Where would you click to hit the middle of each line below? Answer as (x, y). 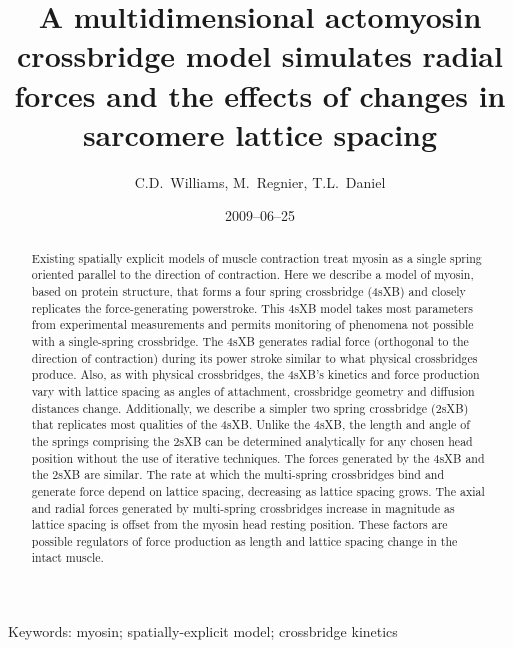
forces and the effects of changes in (260, 94)
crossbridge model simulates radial (260, 55)
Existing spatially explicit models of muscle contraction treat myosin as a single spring (256, 257)
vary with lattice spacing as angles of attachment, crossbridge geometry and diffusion (253, 390)
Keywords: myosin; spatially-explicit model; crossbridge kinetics (203, 631)
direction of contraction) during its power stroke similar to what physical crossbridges (254, 357)
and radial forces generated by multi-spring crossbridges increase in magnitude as (243, 507)
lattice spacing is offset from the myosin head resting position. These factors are (239, 524)
